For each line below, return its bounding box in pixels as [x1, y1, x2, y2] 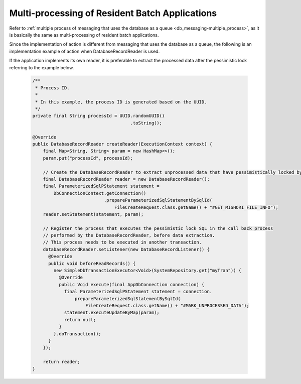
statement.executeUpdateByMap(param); [64, 310, 160, 316]
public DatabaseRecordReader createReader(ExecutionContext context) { [32, 141, 213, 147]
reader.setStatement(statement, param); [43, 211, 144, 217]
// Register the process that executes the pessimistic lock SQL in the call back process [43, 225, 273, 231]
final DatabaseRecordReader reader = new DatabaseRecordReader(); [43, 176, 210, 182]
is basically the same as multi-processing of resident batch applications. [9, 32, 159, 38]
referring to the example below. [9, 64, 74, 70]
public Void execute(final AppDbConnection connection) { [58, 282, 205, 287]
